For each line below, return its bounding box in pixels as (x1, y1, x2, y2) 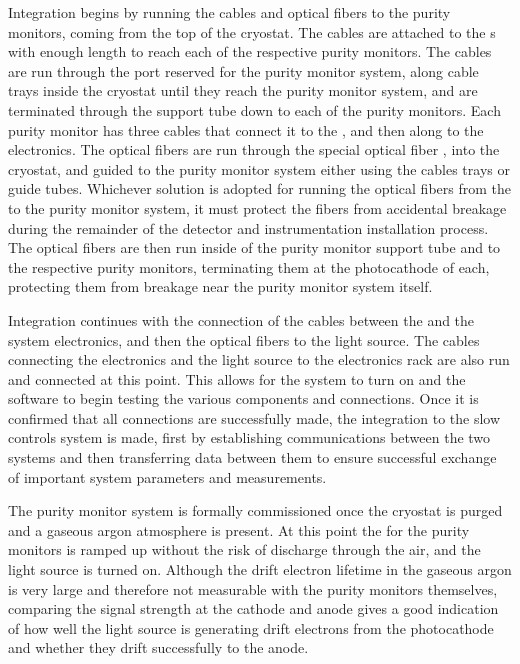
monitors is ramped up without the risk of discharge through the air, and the (8, 539, 481, 560)
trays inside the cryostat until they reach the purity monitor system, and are (8, 80, 478, 101)
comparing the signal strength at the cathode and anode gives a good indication (8, 598, 499, 619)
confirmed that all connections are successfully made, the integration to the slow (8, 407, 501, 428)
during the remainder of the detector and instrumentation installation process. (8, 217, 489, 238)
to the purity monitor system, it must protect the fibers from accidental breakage (8, 197, 507, 218)
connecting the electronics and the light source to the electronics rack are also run (8, 349, 510, 370)
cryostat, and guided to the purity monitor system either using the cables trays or (8, 158, 510, 179)
